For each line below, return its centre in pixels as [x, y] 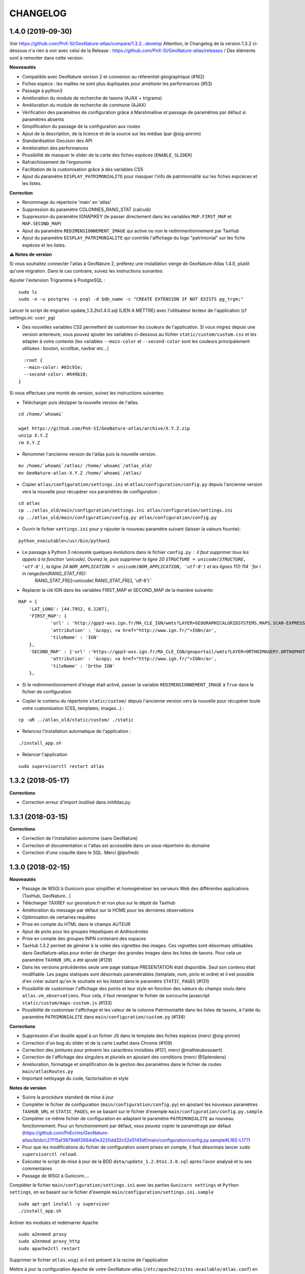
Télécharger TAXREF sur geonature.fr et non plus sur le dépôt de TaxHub [99, 903]
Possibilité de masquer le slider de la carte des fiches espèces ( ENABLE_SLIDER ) [107, 155]
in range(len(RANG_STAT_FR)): [54, 574]
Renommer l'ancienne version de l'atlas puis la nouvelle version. [89, 454]
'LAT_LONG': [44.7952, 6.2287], [69, 609]
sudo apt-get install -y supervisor [64, 1204]
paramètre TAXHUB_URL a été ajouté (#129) [67, 960]
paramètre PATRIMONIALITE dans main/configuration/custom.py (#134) [104, 1017]
